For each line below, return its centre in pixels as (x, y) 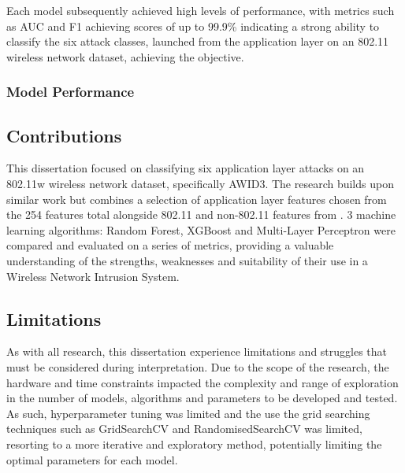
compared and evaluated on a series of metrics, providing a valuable (170, 245)
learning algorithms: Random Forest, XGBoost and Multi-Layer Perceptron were (201, 229)
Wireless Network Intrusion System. (93, 276)
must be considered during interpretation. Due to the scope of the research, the (198, 366)
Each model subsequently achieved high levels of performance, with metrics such (201, 10)
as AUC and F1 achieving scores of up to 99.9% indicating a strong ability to (193, 26)
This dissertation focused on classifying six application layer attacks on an (186, 168)
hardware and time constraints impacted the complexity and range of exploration (202, 382)
